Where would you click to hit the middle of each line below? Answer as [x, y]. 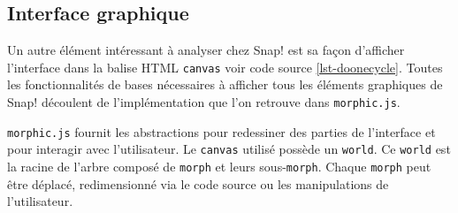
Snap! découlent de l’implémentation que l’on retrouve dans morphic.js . [204, 102]
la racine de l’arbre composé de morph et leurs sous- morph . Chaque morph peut [219, 167]
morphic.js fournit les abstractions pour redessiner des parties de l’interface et [221, 131]
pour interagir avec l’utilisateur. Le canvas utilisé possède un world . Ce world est [229, 149]
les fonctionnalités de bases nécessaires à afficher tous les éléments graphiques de [225, 84]
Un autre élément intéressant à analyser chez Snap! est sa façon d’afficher [206, 50]
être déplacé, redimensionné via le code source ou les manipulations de [198, 183]
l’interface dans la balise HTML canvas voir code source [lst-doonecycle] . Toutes [225, 67]
